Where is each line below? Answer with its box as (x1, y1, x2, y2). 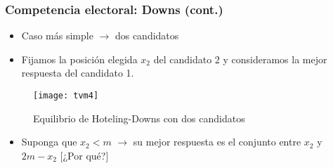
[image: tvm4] (33, 91, 99, 101)
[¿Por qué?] (60, 148, 109, 162)
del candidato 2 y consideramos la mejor (153, 51, 327, 66)
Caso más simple (21, 28, 93, 43)
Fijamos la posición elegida (21, 51, 138, 66)
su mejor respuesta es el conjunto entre (133, 134, 301, 149)
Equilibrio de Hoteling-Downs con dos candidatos (33, 110, 245, 125)
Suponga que (21, 134, 77, 149)
